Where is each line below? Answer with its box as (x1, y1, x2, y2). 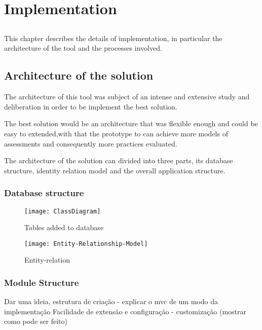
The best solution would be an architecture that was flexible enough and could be (4, 118, 258, 129)
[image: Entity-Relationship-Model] (24, 240, 148, 247)
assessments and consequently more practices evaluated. (4, 138, 177, 149)
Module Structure (4, 276, 79, 288)
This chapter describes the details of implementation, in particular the (4, 32, 222, 43)
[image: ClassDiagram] (24, 207, 101, 215)
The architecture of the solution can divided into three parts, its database (4, 155, 233, 166)
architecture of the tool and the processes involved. (4, 43, 162, 53)
